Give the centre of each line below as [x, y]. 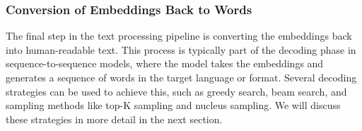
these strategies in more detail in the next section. [114, 119]
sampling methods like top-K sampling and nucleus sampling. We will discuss [173, 105]
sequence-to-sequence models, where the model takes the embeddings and [165, 63]
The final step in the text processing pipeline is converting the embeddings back [179, 36]
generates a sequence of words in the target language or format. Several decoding [181, 77]
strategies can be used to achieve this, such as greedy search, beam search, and [176, 91]
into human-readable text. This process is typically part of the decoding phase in [181, 49]
